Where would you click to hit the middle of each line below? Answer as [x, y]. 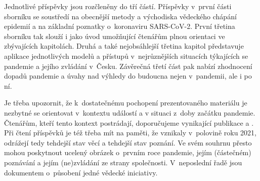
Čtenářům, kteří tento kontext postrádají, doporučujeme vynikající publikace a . [129, 122]
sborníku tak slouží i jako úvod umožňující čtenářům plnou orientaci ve [115, 36]
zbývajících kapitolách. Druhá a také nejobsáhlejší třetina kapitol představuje [124, 46]
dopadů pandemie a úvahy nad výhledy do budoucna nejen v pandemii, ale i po [128, 76]
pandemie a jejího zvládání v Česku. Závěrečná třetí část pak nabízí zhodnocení [128, 66]
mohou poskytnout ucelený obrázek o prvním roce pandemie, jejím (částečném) [128, 152]
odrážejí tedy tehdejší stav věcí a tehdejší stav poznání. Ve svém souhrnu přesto [128, 142]
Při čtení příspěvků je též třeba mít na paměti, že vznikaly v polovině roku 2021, [130, 133]
